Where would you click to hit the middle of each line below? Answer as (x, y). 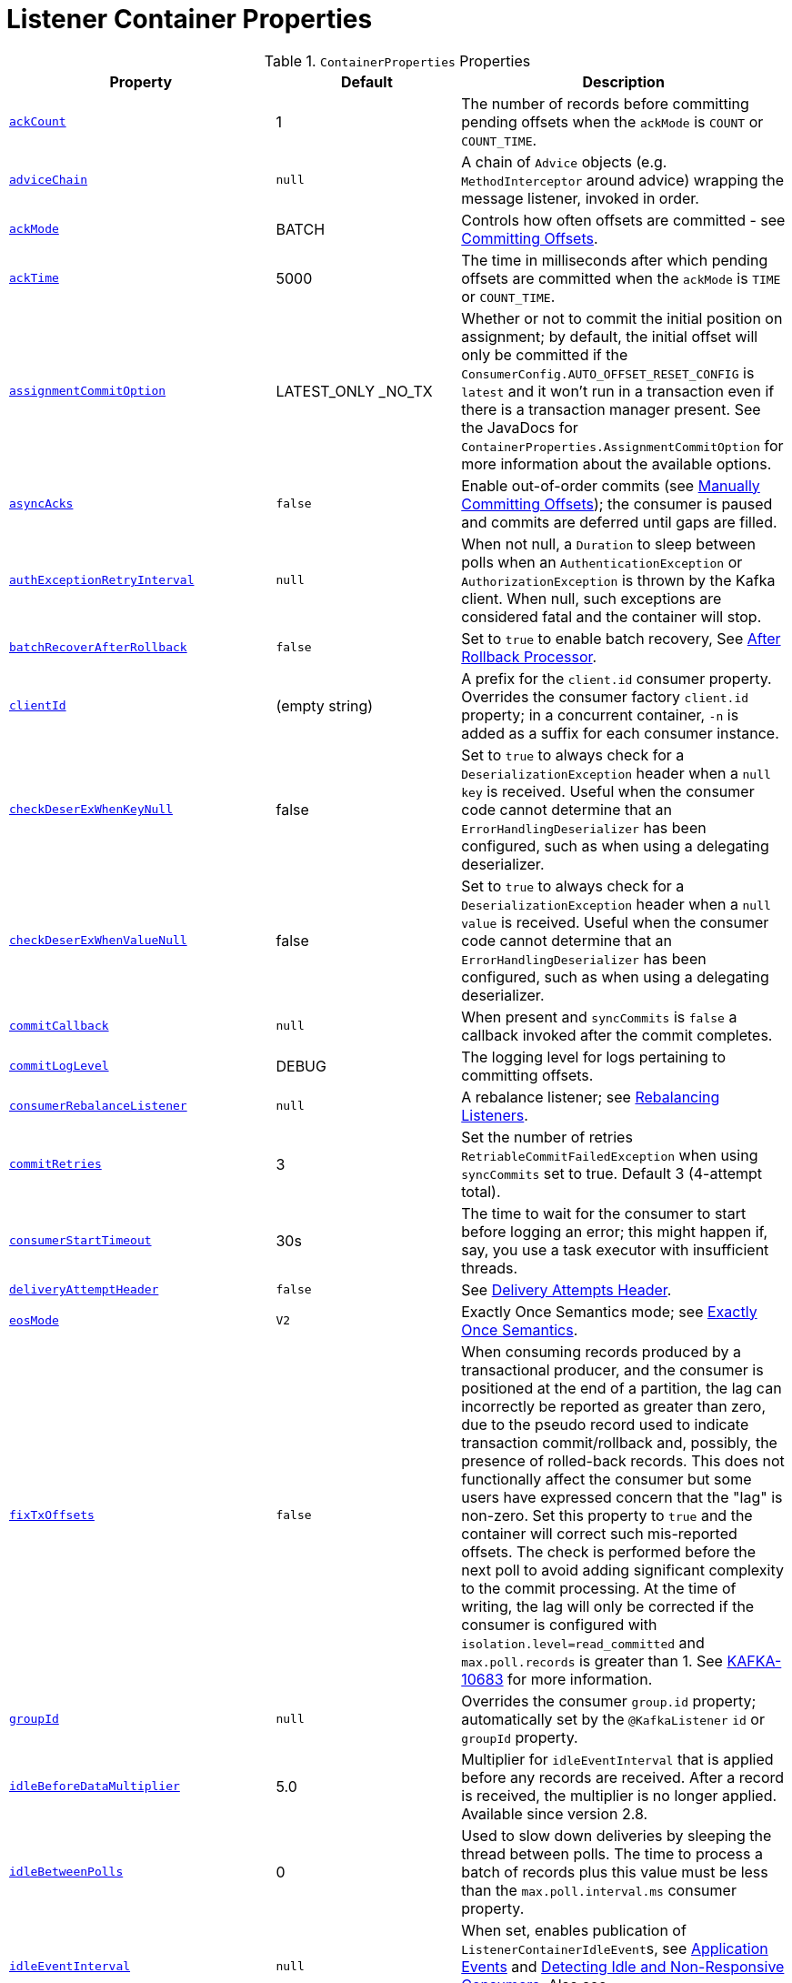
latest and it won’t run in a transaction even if (618, 391)
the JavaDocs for (520, 427)
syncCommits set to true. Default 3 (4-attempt (612, 1173)
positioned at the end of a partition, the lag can (622, 1388)
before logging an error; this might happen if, (615, 1231)
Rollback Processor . (529, 656)
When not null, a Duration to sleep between (608, 544)
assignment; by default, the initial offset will (610, 336)
